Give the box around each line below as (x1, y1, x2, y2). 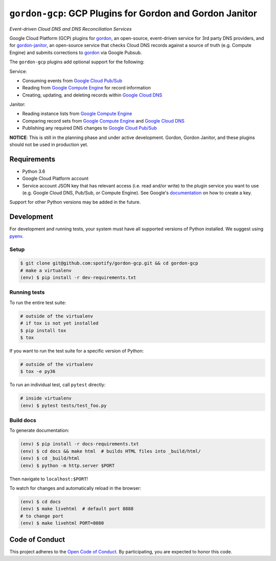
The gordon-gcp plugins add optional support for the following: (9, 59, 145, 65)
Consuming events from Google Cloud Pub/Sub (22, 77, 123, 84)
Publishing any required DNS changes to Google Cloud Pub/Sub (22, 125, 157, 131)
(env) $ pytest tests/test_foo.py (20, 403, 107, 408)
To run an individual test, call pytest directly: (9, 382, 106, 388)
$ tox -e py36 (20, 368, 56, 375)
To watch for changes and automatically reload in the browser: (9, 485, 142, 491)
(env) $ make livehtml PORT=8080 (20, 520, 104, 526)
